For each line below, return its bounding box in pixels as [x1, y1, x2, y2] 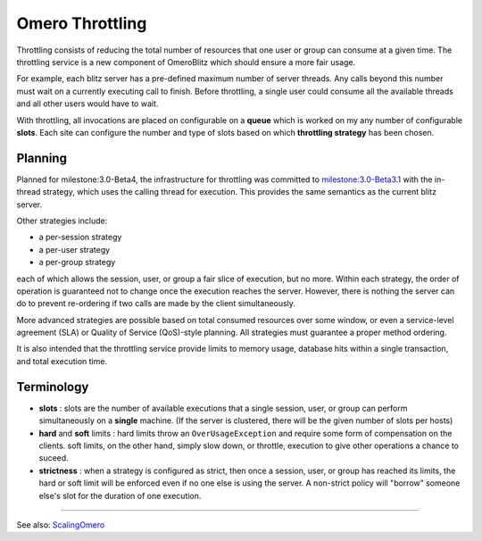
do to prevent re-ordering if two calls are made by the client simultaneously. [16, 298, 296, 309]
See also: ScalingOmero [16, 519, 105, 530]
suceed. [38, 453, 69, 463]
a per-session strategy [38, 232, 122, 243]
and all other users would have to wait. [16, 98, 159, 109]
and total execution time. [16, 355, 107, 366]
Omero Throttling [16, 13, 147, 33]
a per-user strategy [38, 244, 111, 254]
